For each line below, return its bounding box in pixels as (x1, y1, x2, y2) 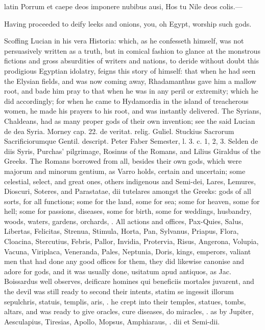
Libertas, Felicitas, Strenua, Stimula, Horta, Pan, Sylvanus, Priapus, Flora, (4, 226, 239, 236)
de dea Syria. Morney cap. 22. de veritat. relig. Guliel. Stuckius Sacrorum (4, 125, 234, 136)
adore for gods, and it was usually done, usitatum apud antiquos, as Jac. (4, 266, 231, 276)
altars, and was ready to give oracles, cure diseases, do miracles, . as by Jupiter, (4, 306, 254, 317)
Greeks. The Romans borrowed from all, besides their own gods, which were (4, 156, 242, 166)
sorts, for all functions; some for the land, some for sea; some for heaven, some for (4, 195, 260, 206)
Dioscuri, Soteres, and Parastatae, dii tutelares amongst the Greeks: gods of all (4, 186, 251, 196)
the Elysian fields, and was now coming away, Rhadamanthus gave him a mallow (4, 75, 256, 86)
